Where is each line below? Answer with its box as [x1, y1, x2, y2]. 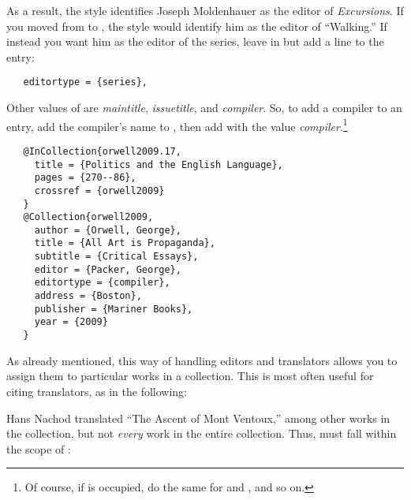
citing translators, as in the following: [6, 382, 187, 399]
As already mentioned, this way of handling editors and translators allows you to [6, 352, 398, 368]
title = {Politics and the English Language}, [34, 159, 283, 170]
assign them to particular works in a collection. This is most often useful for [6, 368, 374, 384]
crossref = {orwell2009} [34, 185, 165, 196]
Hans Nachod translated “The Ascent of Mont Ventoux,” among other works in [6, 409, 390, 426]
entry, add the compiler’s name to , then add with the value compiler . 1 [6, 115, 348, 134]
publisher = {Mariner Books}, [34, 303, 193, 315]
